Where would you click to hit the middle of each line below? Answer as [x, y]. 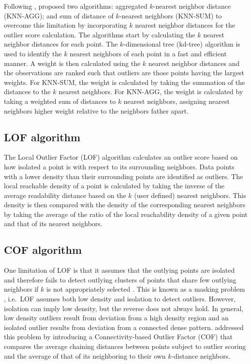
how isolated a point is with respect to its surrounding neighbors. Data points [119, 166]
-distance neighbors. [201, 356]
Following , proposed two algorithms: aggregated [76, 6]
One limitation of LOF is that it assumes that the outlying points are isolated [119, 270]
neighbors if [21, 289]
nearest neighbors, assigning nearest [177, 101]
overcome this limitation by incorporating [66, 25]
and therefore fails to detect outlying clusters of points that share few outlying [120, 279]
